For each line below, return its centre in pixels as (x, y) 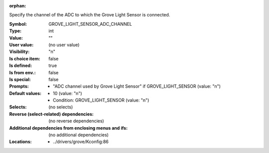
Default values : (25, 93)
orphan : (18, 6)
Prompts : (19, 86)
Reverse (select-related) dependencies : (52, 114)
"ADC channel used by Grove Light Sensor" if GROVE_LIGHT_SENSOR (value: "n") (137, 86)
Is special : (20, 79)
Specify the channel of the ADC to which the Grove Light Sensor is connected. (90, 15)
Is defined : (21, 66)
